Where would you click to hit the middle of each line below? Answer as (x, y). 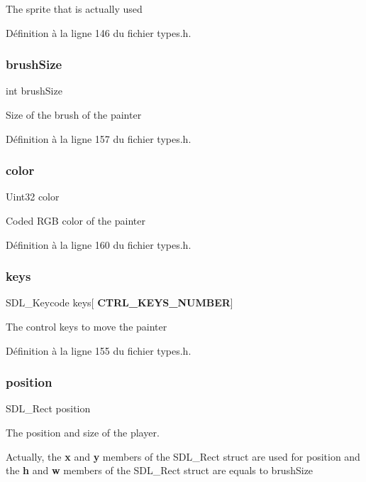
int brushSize (34, 91)
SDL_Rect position (48, 408)
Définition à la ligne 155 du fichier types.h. (99, 350)
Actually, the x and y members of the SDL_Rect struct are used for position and (183, 456)
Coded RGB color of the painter (76, 220)
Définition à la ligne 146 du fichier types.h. (99, 32)
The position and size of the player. (83, 432)
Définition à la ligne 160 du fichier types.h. (99, 244)
